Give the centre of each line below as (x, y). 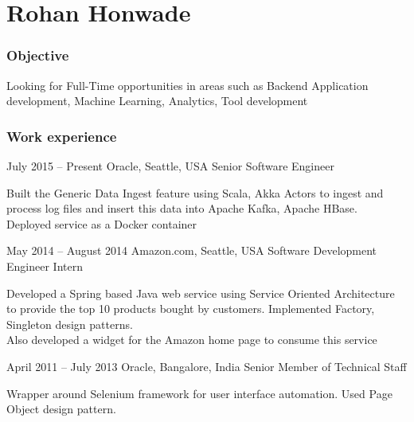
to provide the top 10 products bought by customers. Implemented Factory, (191, 309)
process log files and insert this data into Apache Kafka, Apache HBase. (182, 208)
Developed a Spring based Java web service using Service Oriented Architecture (201, 293)
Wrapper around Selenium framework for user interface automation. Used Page (199, 393)
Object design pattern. (61, 409)
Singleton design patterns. (70, 324)
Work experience (62, 136)
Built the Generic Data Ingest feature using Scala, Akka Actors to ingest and (195, 192)
